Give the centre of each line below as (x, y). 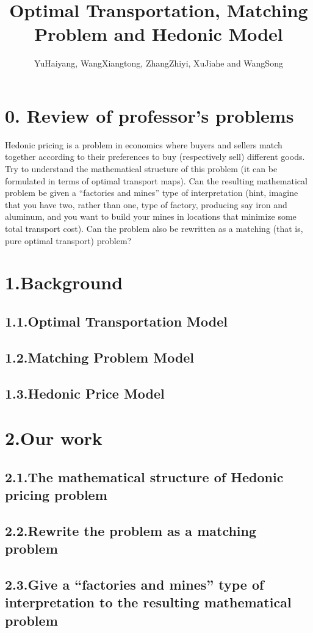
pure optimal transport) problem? (68, 240)
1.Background (64, 282)
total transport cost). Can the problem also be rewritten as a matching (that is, (154, 228)
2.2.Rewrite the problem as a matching (131, 530)
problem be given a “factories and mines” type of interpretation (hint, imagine (152, 193)
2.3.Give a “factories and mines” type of (135, 584)
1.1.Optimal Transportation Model (116, 321)
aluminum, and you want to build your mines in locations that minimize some (151, 216)
